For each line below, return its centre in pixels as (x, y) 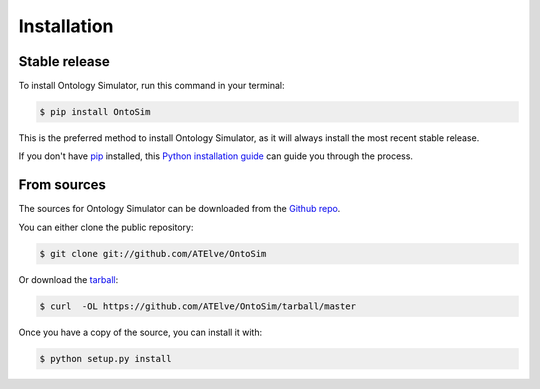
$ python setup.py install (105, 358)
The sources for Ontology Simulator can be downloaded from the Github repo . (179, 209)
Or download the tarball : (68, 279)
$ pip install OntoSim (95, 112)
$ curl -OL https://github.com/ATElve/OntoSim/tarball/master (198, 306)
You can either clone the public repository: (106, 227)
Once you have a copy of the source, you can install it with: (140, 332)
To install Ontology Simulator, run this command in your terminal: (151, 86)
